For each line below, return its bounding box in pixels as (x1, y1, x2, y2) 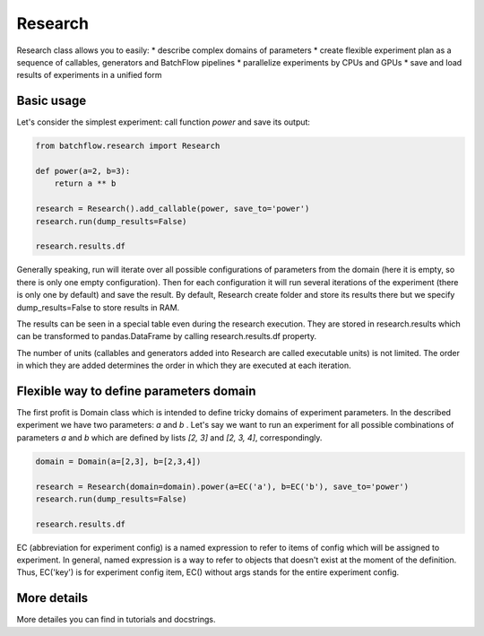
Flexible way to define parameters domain (16, 383, 256, 398)
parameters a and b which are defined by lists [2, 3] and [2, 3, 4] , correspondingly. (16, 431, 323, 443)
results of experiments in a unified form (16, 70, 162, 81)
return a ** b (54, 179, 117, 188)
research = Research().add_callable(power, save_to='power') (35, 204, 310, 214)
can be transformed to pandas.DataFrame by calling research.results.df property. (16, 331, 317, 342)
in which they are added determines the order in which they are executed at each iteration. (16, 360, 351, 371)
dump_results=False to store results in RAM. (16, 301, 180, 313)
